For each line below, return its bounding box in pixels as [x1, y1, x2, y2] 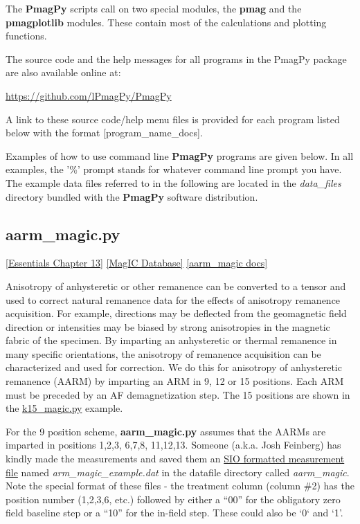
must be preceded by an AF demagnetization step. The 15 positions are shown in [6, 387, 350, 401]
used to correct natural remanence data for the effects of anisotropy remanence [6, 292, 341, 307]
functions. [6, 28, 47, 43]
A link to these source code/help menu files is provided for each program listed [6, 111, 340, 126]
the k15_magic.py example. [6, 401, 123, 415]
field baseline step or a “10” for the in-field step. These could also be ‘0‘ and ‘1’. [6, 505, 343, 520]
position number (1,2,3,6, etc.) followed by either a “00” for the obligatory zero [6, 491, 341, 506]
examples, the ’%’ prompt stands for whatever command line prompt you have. [6, 162, 342, 177]
